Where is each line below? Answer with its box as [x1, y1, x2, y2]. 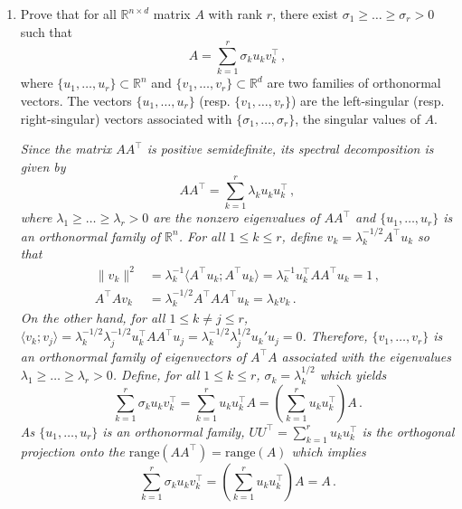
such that [20, 22, 73, 41]
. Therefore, [302, 326, 368, 345]
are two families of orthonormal [267, 73, 441, 92]
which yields [319, 365, 387, 384]
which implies [291, 441, 366, 460]
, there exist [272, 5, 338, 23]
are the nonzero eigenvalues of [153, 208, 320, 227]
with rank [208, 5, 263, 23]
